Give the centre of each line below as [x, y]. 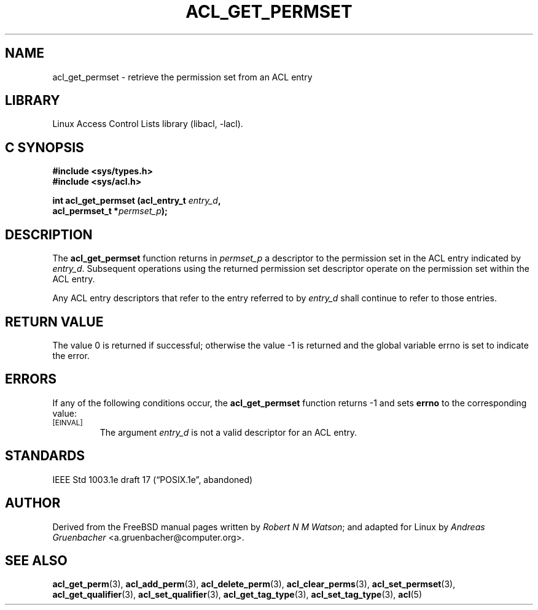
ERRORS [31, 379]
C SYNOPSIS [45, 147]
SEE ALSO [36, 560]
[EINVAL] [68, 423]
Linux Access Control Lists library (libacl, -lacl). [148, 124]
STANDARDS [45, 456]
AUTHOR [33, 503]
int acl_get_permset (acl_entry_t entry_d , [137, 201]
